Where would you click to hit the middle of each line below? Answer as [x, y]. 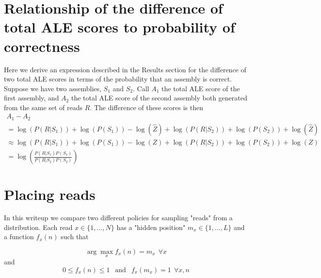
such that [75, 237]
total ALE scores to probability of [120, 27]
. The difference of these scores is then [147, 107]
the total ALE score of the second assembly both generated [159, 98]
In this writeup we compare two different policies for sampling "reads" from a [118, 218]
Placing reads [50, 194]
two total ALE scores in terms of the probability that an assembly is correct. [118, 79]
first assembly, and [32, 98]
